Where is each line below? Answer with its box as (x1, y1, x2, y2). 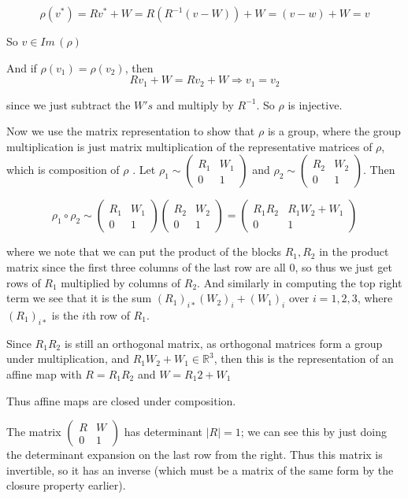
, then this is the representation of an (213, 350, 394, 367)
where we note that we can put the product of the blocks (6, 243, 281, 260)
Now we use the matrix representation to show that (6, 123, 255, 139)
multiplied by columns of (61, 274, 181, 290)
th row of (85, 307, 130, 323)
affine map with (6, 365, 82, 382)
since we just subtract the (6, 96, 131, 113)
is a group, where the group (267, 123, 401, 139)
